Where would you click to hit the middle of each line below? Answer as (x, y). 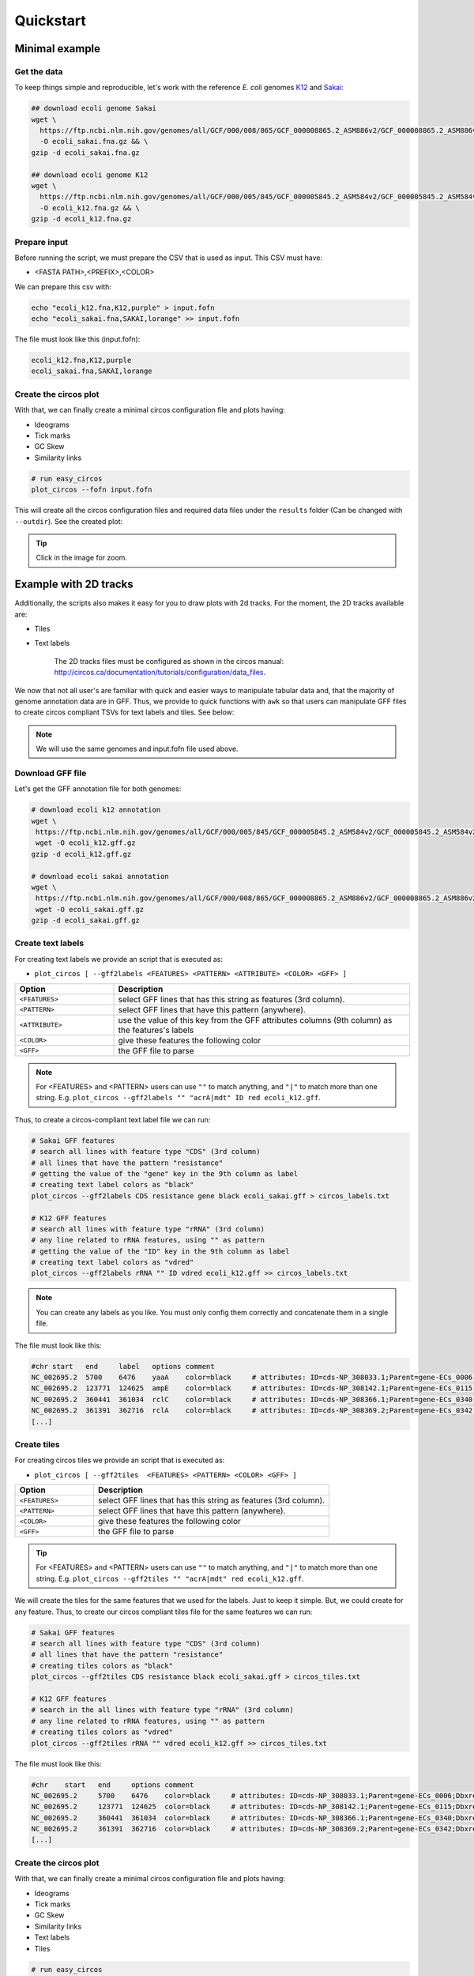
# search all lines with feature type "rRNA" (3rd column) (148, 1229)
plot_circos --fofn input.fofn (92, 490)
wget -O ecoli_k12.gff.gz (86, 843)
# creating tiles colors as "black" (102, 1665)
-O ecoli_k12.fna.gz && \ (90, 208)
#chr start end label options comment (123, 1366)
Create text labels (49, 943)
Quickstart (51, 21)
